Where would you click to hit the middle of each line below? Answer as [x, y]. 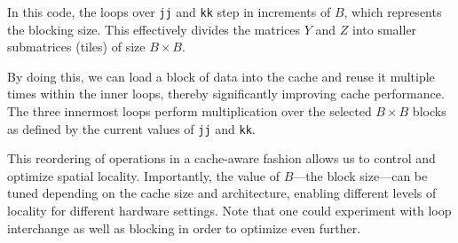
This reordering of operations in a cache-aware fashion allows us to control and [221, 158]
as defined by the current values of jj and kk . [131, 128]
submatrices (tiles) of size [76, 47]
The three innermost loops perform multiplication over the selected [190, 111]
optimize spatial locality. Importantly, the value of [143, 175]
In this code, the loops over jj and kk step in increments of [169, 12]
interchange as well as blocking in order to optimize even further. [184, 227]
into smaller [385, 29]
